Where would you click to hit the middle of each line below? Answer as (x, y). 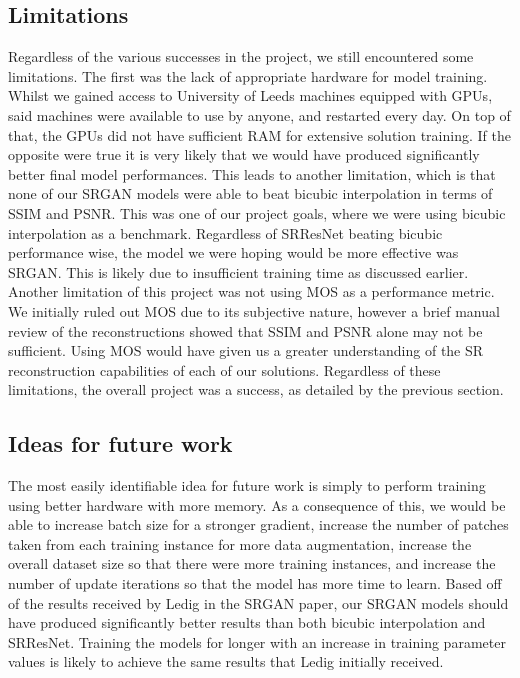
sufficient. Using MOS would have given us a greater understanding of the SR (246, 350)
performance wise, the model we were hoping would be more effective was (233, 252)
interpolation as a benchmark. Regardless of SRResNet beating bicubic (225, 232)
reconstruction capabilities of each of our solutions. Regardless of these (224, 369)
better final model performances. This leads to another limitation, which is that (252, 173)
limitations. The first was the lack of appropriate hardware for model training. (248, 75)
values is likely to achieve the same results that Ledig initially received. (226, 661)
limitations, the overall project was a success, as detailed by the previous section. (256, 389)
